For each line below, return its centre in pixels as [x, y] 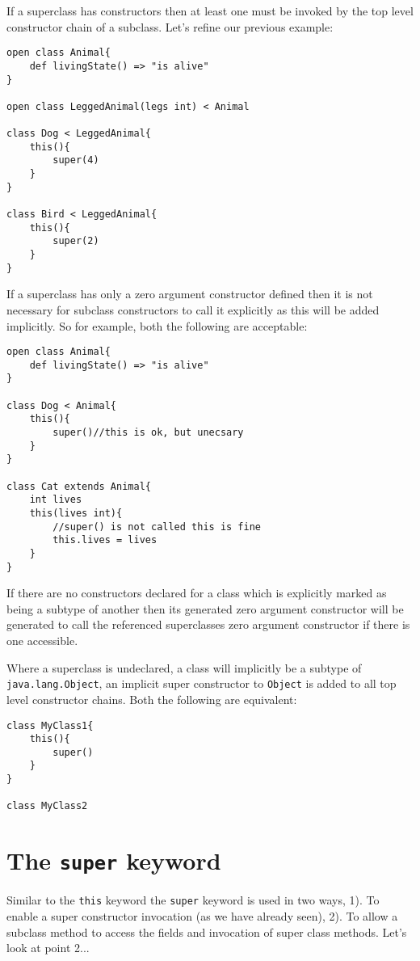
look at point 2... [48, 948]
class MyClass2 [47, 806]
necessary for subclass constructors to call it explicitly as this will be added [193, 309]
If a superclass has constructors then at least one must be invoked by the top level [210, 11]
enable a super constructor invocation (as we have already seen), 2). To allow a [202, 916]
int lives [56, 500]
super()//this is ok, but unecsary [148, 433]
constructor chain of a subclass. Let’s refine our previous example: [170, 26]
